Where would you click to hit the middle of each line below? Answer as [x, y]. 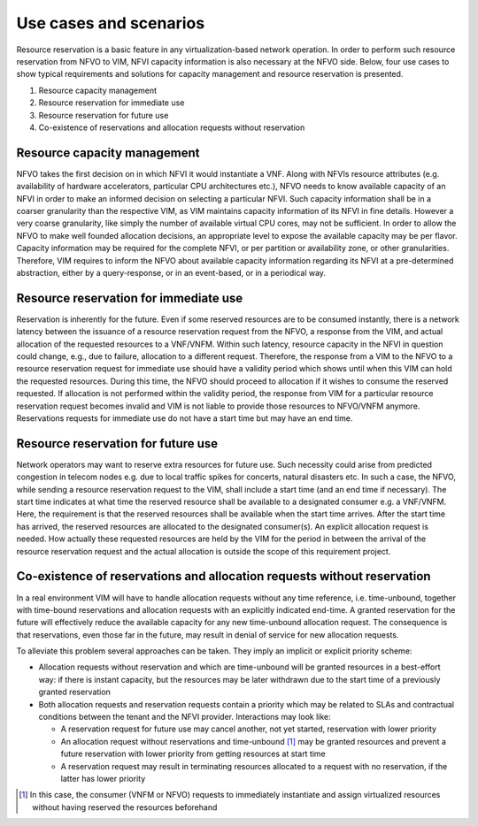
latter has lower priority [103, 778]
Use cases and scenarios [111, 23]
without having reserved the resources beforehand [125, 807]
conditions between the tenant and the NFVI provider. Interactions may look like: [185, 717]
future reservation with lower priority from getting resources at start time [193, 754]
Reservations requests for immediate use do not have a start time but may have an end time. [185, 418]
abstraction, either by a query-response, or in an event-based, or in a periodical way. [171, 272]
